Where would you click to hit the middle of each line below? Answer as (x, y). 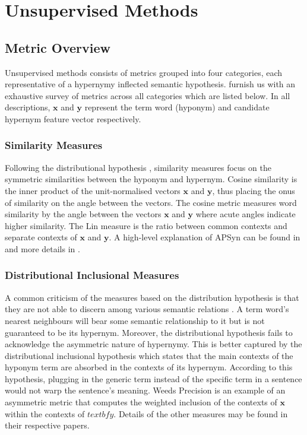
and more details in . (42, 248)
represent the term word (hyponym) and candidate (177, 107)
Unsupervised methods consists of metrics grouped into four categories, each (144, 72)
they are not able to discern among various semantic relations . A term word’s (147, 309)
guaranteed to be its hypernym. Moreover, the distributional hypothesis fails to (149, 332)
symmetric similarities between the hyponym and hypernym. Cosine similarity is (151, 179)
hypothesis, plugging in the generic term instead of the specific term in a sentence (153, 378)
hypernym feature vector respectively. (73, 118)
